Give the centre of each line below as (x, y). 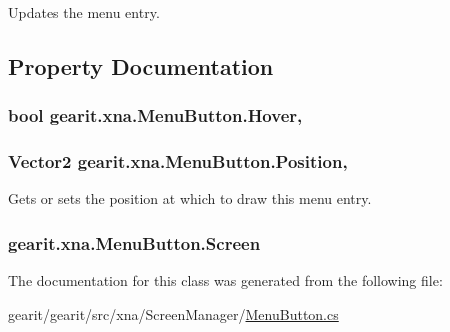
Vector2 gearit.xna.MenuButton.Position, (178, 161)
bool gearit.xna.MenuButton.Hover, (155, 115)
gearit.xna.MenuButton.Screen (134, 242)
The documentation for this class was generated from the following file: (225, 280)
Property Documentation (141, 65)
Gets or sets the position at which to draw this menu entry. (190, 198)
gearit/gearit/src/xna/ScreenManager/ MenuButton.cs (173, 313)
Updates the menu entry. (84, 12)
